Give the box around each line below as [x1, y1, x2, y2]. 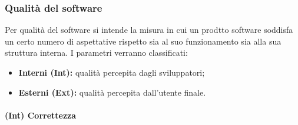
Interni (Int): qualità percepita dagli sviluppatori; [18, 66, 205, 78]
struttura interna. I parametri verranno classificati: [5, 46, 188, 59]
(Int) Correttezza [5, 109, 77, 121]
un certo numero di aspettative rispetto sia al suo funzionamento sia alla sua [5, 35, 282, 47]
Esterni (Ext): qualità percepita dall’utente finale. [18, 86, 206, 98]
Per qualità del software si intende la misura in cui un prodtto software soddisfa [5, 23, 293, 36]
